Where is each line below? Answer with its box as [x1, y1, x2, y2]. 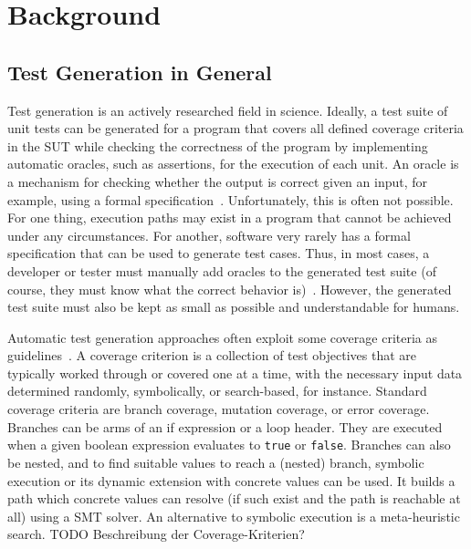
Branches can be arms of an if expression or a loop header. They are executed [7, 417, 443, 436]
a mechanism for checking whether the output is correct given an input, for [7, 171, 428, 191]
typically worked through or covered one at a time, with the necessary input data [7, 363, 463, 382]
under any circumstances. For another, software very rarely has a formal [7, 225, 411, 244]
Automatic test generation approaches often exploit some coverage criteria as [7, 327, 438, 347]
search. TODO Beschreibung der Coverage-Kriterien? [7, 524, 305, 544]
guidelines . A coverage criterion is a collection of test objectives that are [7, 346, 417, 365]
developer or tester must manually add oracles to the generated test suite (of [7, 261, 436, 280]
